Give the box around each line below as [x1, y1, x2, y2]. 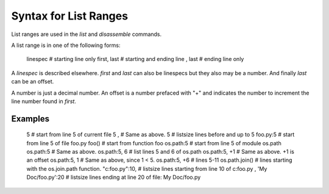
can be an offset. [11, 78, 54, 85]
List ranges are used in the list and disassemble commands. [11, 31, 162, 38]
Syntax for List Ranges [11, 9, 128, 23]
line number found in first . [11, 98, 76, 105]
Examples [11, 113, 50, 124]
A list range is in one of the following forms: [11, 41, 121, 49]
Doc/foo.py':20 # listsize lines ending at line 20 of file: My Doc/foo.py [26, 174, 201, 181]
